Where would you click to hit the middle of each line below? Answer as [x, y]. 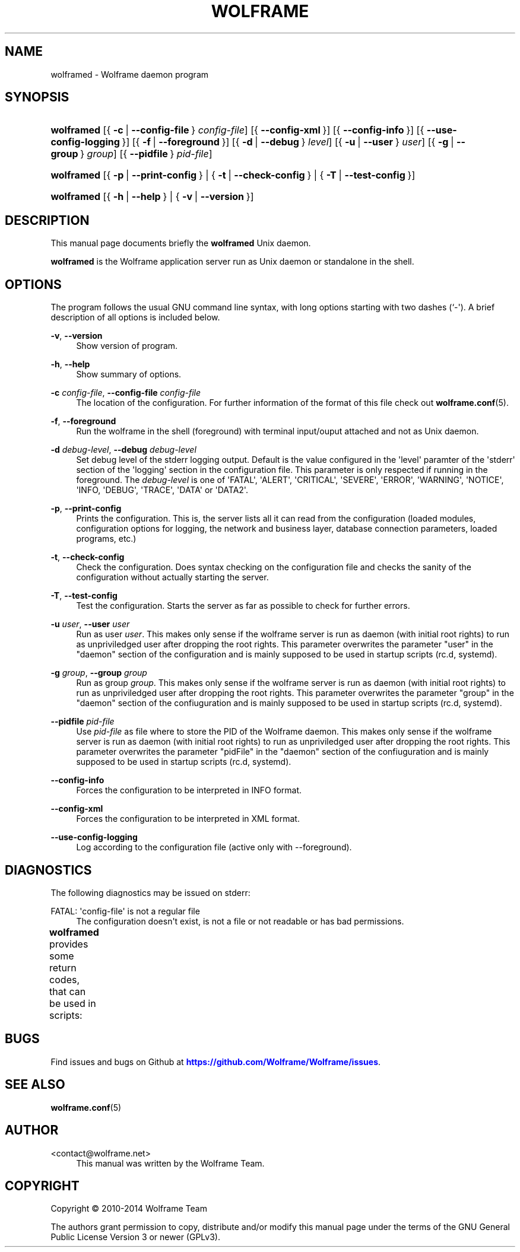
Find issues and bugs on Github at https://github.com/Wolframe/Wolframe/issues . [216, 1062]
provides [69, 944]
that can [68, 991]
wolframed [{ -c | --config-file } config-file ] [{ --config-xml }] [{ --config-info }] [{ [237, 130]
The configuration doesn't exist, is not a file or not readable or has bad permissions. [240, 921]
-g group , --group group [99, 673]
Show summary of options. [129, 374]
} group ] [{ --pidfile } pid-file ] [146, 154]
